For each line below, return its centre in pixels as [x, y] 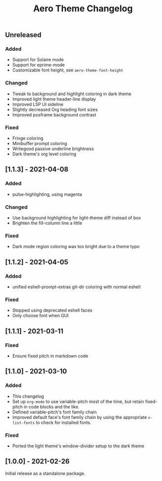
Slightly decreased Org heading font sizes [55, 110]
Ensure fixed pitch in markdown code [50, 356]
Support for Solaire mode [38, 60]
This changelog [28, 396]
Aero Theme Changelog [83, 9]
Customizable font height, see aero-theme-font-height [68, 70]
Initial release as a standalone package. [45, 473]
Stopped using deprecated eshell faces [52, 310]
